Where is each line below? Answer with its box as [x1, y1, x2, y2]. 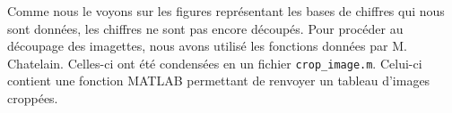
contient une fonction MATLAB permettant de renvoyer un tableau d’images [7, 71, 430, 90]
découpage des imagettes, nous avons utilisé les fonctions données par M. [7, 36, 407, 55]
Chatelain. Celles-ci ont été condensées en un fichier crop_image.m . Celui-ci [7, 53, 422, 72]
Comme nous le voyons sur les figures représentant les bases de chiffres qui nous [7, 2, 445, 20]
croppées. [7, 89, 58, 108]
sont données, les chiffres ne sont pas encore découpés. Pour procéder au [7, 19, 404, 37]
